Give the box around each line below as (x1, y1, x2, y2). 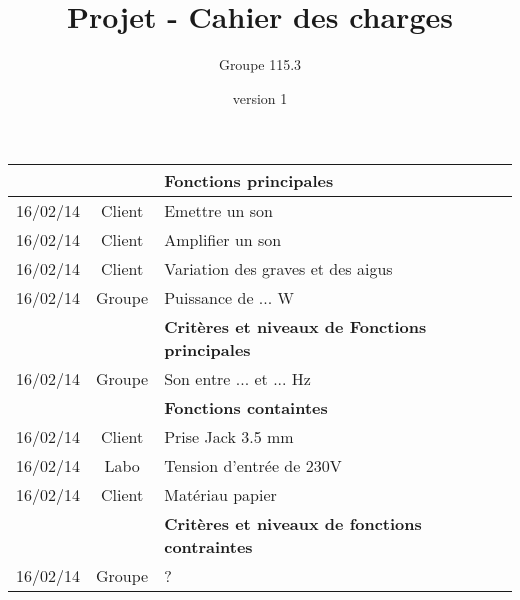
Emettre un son (164, 199, 274, 223)
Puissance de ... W (164, 286, 294, 310)
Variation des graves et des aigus (164, 257, 393, 281)
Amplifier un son (164, 228, 282, 252)
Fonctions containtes (164, 396, 328, 420)
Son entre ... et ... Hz (164, 367, 311, 391)
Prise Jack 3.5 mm (164, 425, 294, 449)
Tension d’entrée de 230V (164, 454, 342, 478)
